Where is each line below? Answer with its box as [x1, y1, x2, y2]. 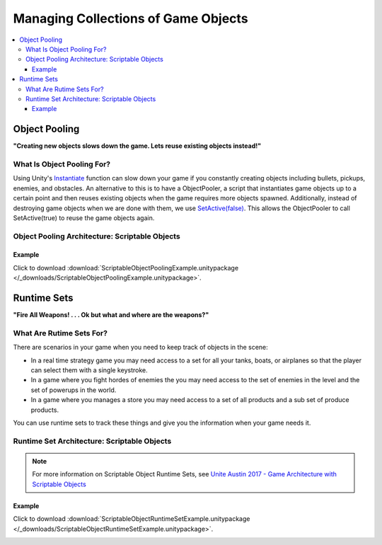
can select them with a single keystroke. [30, 366, 148, 374]
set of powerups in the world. [30, 386, 117, 394]
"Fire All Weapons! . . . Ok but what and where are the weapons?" [13, 311, 209, 319]
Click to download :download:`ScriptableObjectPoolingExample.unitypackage [13, 263, 239, 272]
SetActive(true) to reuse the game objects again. [13, 213, 155, 222]
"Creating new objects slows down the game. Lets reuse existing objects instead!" [13, 142, 262, 150]
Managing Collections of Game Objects [13, 11, 248, 26]
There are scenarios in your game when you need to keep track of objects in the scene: [13, 343, 268, 352]
